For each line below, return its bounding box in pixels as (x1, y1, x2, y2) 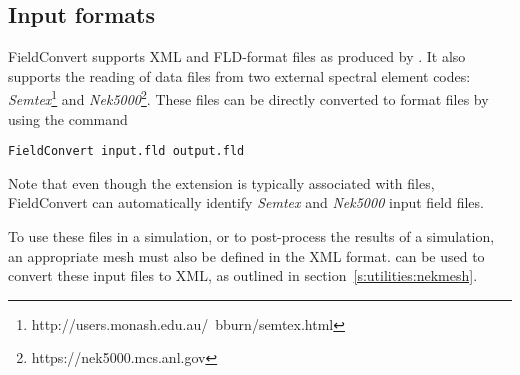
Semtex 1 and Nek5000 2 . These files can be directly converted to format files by (8, 86, 489, 110)
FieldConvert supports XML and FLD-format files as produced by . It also (8, 46, 466, 67)
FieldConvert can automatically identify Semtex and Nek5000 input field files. (8, 192, 484, 213)
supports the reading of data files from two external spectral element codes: (8, 65, 471, 86)
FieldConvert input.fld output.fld (8, 144, 245, 159)
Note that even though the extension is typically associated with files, (8, 172, 435, 193)
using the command (8, 108, 128, 129)
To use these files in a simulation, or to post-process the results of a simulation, (8, 226, 495, 247)
